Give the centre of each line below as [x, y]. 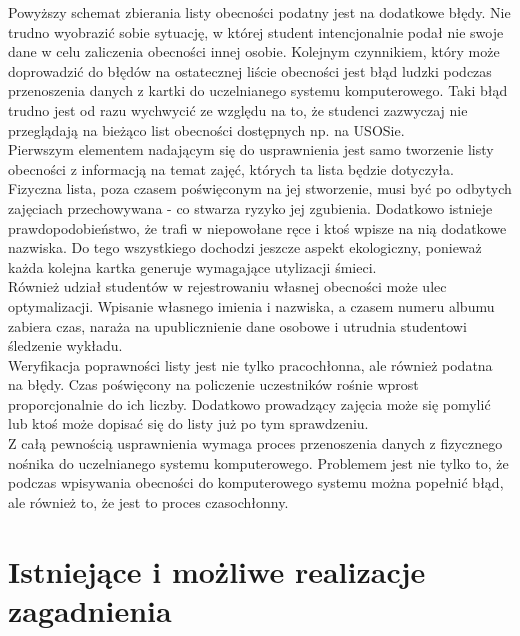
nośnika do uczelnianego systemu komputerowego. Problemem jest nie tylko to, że [258, 462]
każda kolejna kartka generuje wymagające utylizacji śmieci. [192, 266]
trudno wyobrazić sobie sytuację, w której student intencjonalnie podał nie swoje [256, 31]
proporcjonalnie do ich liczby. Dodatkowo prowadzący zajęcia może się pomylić [249, 403]
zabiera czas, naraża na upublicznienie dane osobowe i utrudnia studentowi [237, 325]
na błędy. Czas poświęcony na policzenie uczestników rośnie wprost [213, 384]
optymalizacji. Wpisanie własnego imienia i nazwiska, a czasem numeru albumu [251, 305]
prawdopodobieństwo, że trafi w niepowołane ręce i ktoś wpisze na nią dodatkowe [257, 227]
